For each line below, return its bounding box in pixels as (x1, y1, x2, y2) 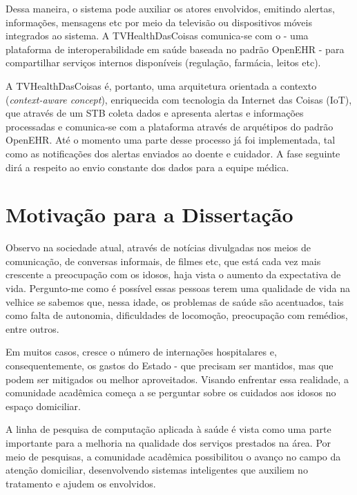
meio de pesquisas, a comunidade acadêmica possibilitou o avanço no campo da (6, 449, 341, 463)
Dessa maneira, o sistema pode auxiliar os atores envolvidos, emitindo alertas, (6, 1, 335, 15)
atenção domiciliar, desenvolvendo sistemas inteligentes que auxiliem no (6, 463, 308, 477)
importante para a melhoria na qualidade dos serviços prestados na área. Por (6, 435, 331, 449)
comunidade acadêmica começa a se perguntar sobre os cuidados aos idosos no (6, 385, 336, 400)
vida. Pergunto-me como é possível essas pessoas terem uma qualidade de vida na (6, 281, 350, 295)
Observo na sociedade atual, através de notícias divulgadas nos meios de (6, 240, 311, 255)
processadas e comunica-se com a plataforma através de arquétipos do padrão (6, 119, 334, 133)
